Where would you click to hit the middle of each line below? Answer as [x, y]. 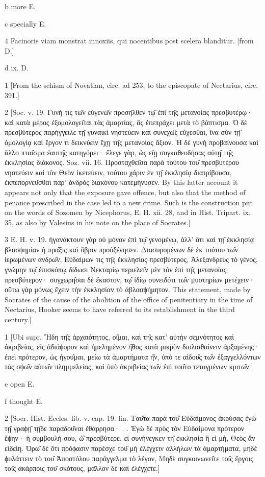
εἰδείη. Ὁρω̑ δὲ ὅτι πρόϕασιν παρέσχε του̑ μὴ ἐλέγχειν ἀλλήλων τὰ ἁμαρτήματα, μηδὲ [131, 448]
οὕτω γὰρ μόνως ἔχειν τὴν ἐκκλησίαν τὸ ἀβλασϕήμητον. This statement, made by [128, 289]
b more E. [20, 6]
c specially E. [25, 23]
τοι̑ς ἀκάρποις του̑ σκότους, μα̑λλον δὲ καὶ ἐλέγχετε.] [82, 468]
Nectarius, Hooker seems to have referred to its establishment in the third [120, 309]
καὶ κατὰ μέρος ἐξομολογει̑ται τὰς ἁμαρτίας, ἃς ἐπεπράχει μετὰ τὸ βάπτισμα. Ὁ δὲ [126, 122]
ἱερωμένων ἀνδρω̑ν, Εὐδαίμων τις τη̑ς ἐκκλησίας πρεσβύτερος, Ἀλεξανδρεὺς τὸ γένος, [131, 259]
